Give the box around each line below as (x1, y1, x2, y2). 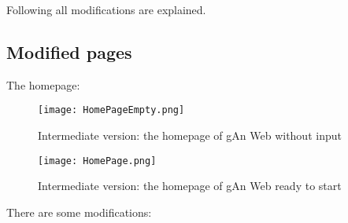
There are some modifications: (6, 203, 152, 220)
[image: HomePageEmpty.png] (38, 104, 185, 116)
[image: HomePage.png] (38, 155, 157, 166)
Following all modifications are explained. (6, 2, 206, 17)
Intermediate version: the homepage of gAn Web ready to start (38, 177, 342, 194)
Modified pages (6, 39, 132, 64)
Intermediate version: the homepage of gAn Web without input (38, 127, 342, 144)
